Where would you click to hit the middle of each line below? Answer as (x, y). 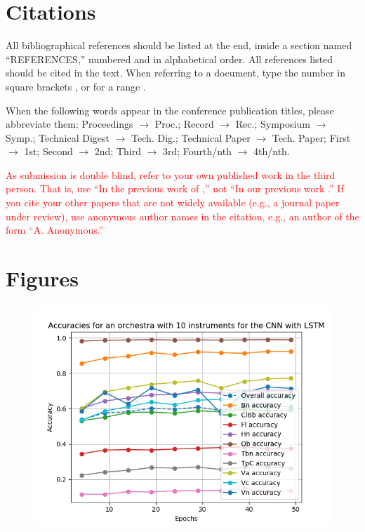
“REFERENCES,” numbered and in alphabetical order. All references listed (170, 59)
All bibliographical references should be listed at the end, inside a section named (179, 45)
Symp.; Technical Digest (58, 137)
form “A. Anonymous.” (55, 230)
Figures (42, 278)
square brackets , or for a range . (76, 86)
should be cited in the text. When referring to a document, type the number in (176, 73)
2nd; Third (118, 151)
